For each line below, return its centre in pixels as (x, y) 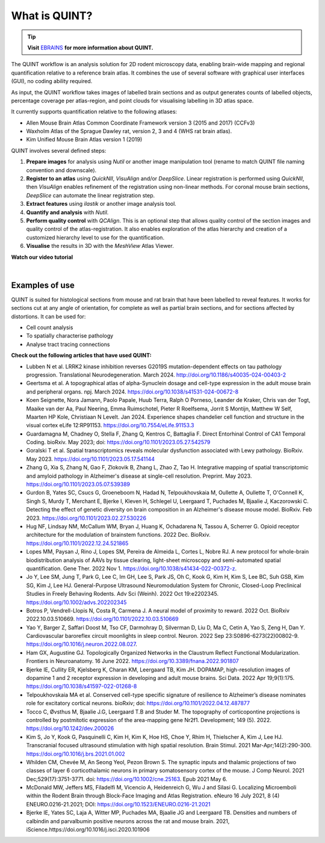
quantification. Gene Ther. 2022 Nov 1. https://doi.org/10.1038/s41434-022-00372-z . (132, 568)
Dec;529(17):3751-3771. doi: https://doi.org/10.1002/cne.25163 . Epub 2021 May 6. (127, 779)
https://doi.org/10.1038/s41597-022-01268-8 (82, 687)
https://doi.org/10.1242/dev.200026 (70, 729)
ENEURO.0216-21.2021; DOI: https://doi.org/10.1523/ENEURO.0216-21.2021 (118, 804)
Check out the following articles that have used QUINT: (81, 356)
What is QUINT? (52, 16)
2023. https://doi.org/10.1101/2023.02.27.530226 (86, 518)
